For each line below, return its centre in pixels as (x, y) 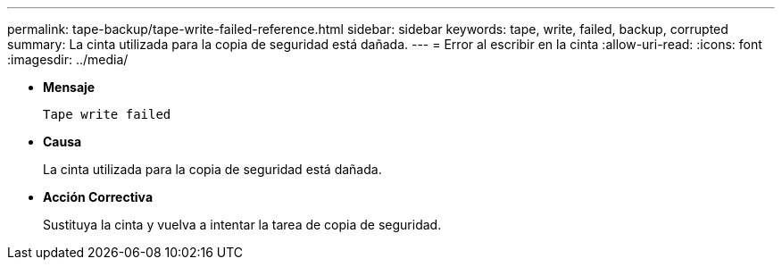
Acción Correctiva (98, 197)
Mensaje (69, 87)
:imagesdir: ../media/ (68, 59)
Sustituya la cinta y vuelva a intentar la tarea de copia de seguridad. (242, 225)
